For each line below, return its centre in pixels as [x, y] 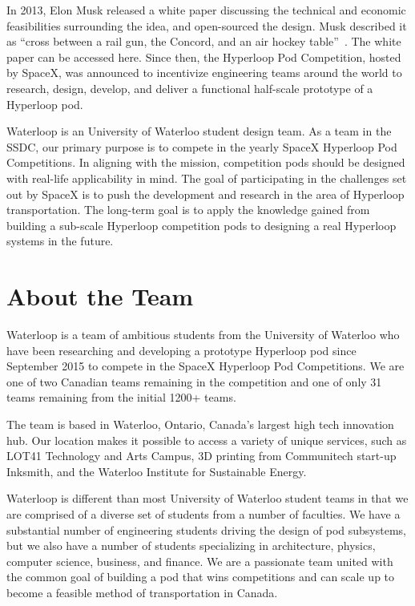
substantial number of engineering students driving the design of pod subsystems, [207, 529]
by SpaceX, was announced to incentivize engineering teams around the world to [204, 73]
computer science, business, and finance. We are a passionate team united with [200, 561]
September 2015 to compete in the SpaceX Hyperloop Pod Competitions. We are [205, 366]
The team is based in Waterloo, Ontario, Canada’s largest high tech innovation [200, 424]
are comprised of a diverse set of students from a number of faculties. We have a [203, 513]
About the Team [100, 296]
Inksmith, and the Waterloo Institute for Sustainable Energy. [157, 471]
